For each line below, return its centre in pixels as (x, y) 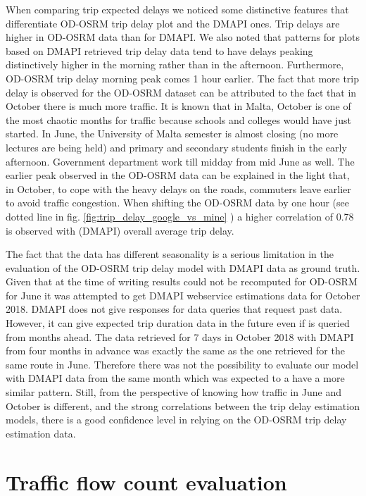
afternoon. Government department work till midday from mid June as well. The (180, 161)
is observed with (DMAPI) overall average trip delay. (120, 230)
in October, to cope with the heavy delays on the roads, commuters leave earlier (178, 188)
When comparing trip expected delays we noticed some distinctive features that (177, 9)
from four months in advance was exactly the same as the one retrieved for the (175, 351)
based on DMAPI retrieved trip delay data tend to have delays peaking (159, 50)
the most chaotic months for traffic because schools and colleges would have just (178, 119)
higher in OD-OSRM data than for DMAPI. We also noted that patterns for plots (183, 37)
